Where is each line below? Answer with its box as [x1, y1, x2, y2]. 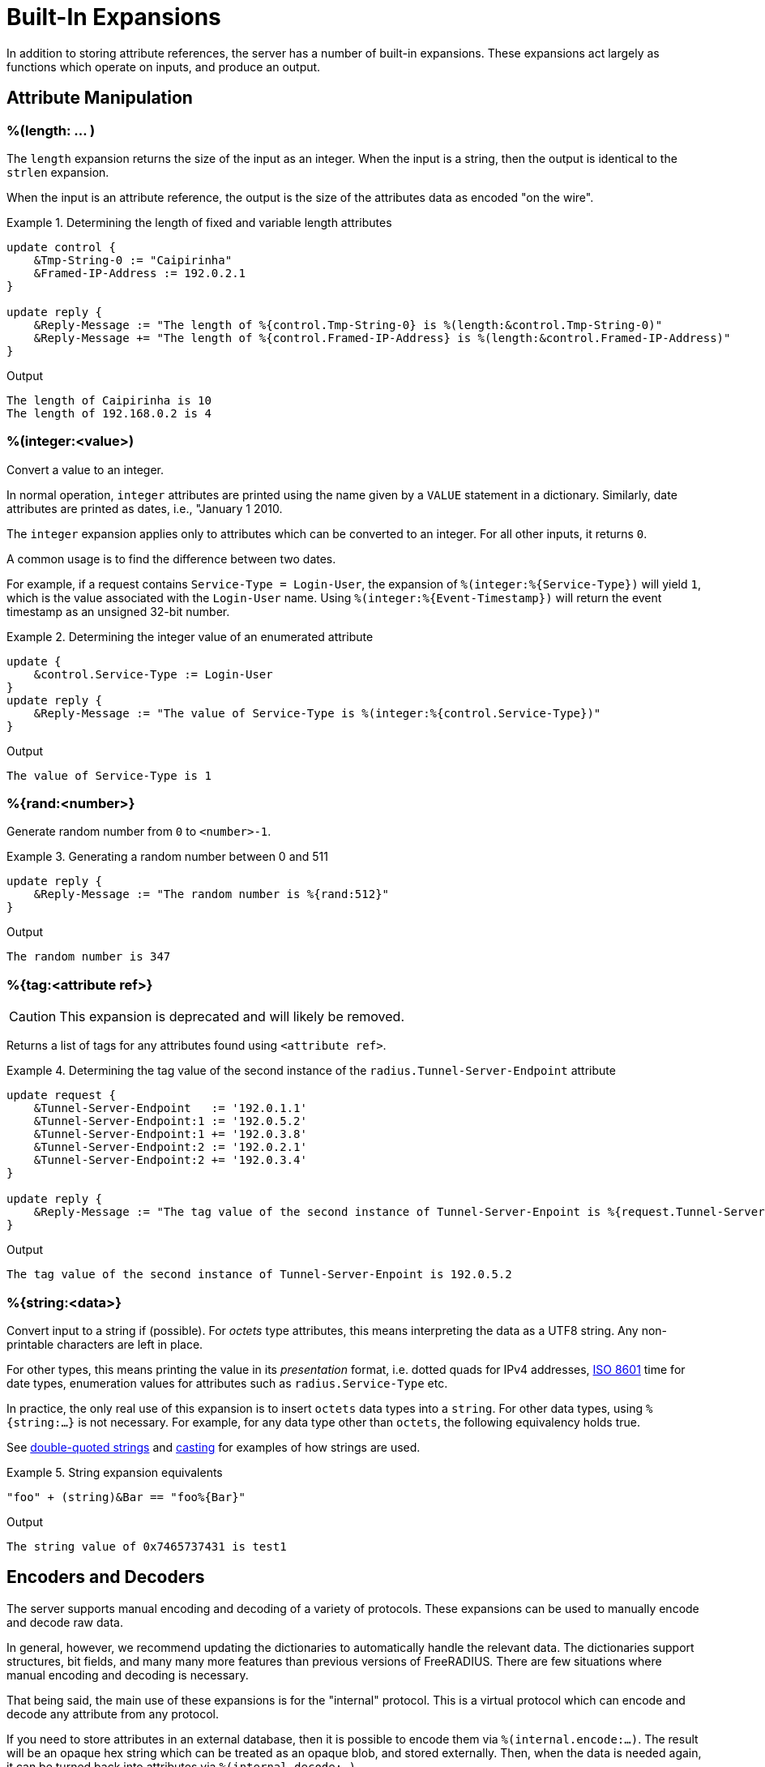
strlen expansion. [6, 165, 109, 179]
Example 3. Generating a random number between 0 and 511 [6, 849, 328, 864]
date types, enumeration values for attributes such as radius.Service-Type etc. [6, 1376, 448, 1390]
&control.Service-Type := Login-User [33, 667, 273, 681]
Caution [9, 1008, 57, 1025]
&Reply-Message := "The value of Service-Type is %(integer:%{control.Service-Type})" [33, 706, 601, 720]
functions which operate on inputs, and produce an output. [6, 59, 321, 74]
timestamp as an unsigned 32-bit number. [6, 604, 230, 618]
